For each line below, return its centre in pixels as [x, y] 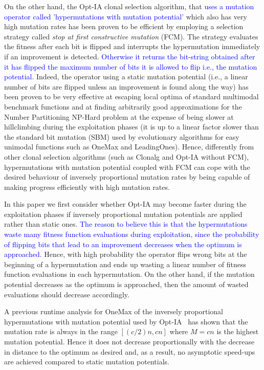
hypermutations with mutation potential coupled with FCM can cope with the [127, 167]
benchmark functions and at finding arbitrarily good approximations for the [123, 106]
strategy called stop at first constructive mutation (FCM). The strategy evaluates [131, 36]
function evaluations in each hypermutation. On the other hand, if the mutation [129, 274]
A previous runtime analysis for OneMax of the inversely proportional [114, 311]
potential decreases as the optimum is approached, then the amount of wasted [126, 284]
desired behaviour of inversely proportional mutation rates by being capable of [127, 177]
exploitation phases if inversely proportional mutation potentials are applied [123, 214]
